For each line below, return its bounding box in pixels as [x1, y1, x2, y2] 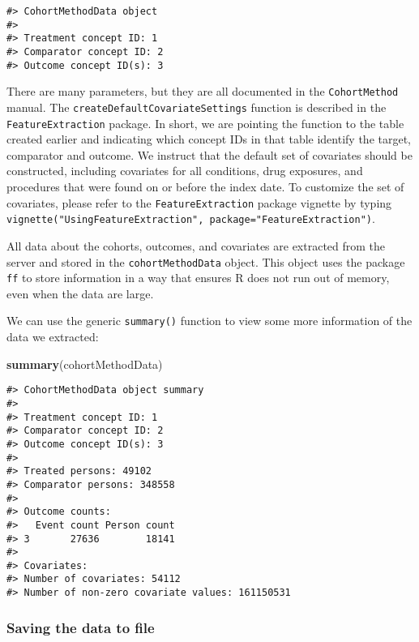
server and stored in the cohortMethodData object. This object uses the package [6, 253, 405, 270]
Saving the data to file [6, 617, 155, 637]
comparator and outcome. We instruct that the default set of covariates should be [6, 146, 413, 163]
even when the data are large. [6, 285, 154, 302]
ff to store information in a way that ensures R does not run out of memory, [6, 269, 390, 286]
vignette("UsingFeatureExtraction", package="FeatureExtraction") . [6, 210, 375, 227]
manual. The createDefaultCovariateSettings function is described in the [6, 98, 387, 115]
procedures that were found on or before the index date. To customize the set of [6, 178, 404, 195]
